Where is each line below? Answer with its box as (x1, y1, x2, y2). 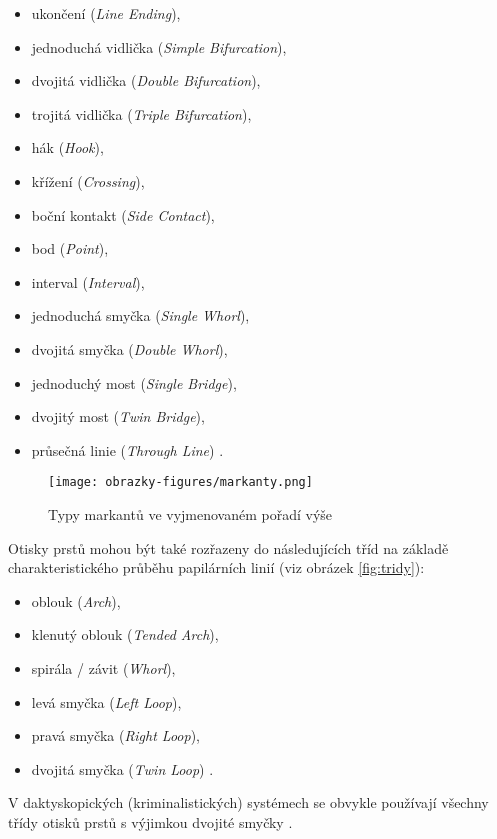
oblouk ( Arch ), (31, 590, 121, 611)
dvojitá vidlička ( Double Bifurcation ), (31, 70, 261, 91)
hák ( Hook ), (31, 137, 104, 158)
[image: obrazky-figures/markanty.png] (48, 475, 313, 490)
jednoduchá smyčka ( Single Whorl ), (31, 305, 250, 326)
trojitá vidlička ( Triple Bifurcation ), (31, 103, 252, 124)
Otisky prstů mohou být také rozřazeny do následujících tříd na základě (8, 537, 449, 558)
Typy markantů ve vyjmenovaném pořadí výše (48, 503, 333, 524)
